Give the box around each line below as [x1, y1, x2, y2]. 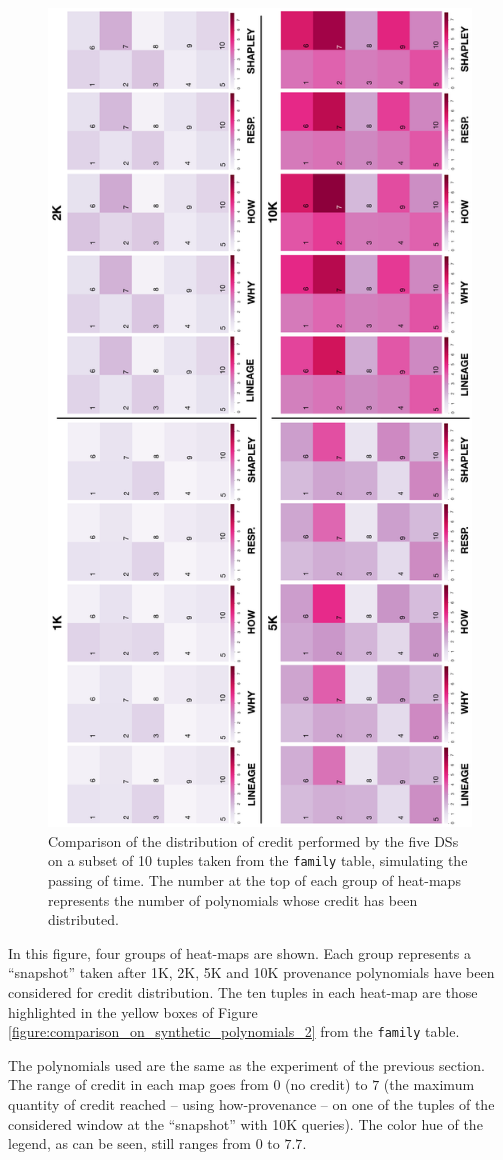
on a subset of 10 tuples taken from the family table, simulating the [48, 850, 468, 871]
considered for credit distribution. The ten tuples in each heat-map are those [8, 982, 478, 1002]
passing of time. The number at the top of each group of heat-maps [48, 870, 461, 891]
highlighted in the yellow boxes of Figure [8, 1001, 258, 1022]
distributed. [48, 909, 119, 930]
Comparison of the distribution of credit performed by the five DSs [48, 830, 459, 851]
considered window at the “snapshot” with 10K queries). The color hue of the [8, 1113, 483, 1134]
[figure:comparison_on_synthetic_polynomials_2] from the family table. [8, 1021, 460, 1042]
